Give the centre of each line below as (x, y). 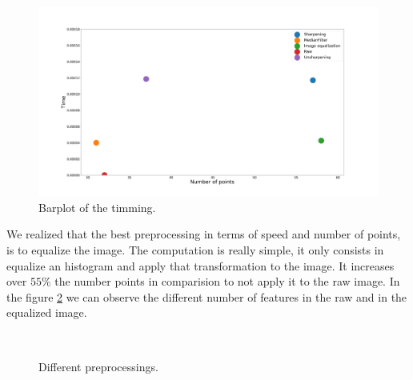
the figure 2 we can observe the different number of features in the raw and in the (207, 296)
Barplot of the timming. (97, 207)
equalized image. (47, 312)
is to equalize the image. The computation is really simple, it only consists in (195, 250)
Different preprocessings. (98, 366)
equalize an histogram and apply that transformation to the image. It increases (200, 265)
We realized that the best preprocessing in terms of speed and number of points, (204, 234)
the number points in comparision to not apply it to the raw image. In (227, 281)
